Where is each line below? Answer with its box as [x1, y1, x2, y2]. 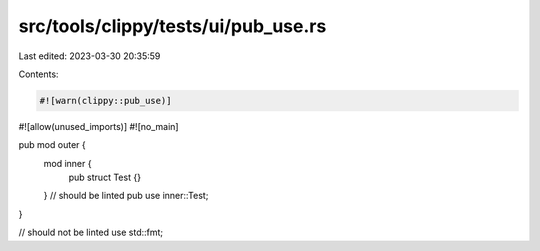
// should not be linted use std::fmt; [18, 226, 164, 239]
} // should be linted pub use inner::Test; [43, 190, 209, 202]
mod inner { [43, 157, 92, 169]
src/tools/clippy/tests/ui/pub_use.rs [18, 15, 327, 37]
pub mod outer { [18, 139, 86, 151]
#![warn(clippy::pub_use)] [39, 95, 172, 106]
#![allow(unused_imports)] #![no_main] [18, 120, 179, 132]
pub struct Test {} [68, 171, 142, 184]
